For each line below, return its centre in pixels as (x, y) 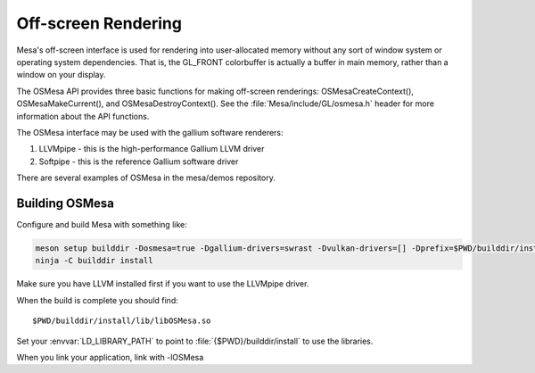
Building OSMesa (66, 203)
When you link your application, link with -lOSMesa (110, 357)
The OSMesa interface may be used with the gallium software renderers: (150, 132)
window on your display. (61, 75)
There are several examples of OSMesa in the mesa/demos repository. (146, 178)
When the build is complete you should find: (97, 300)
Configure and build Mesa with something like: (102, 224)
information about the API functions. (83, 116)
